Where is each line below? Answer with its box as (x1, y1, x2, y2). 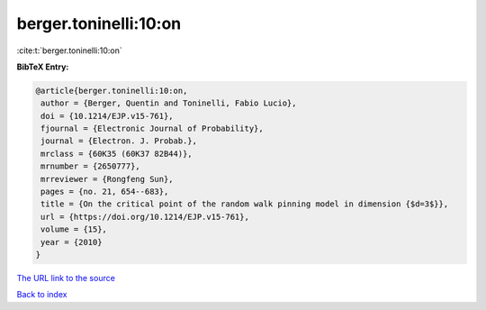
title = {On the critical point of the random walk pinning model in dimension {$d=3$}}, (40, 199, 449, 209)
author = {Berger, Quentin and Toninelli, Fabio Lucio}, (40, 98, 297, 108)
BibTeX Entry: (16, 61, 69, 72)
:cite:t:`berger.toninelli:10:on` (16, 45, 123, 56)
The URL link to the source (16, 272, 116, 283)
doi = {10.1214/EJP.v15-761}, (40, 111, 175, 121)
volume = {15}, (40, 224, 108, 234)
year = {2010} (40, 237, 103, 247)
